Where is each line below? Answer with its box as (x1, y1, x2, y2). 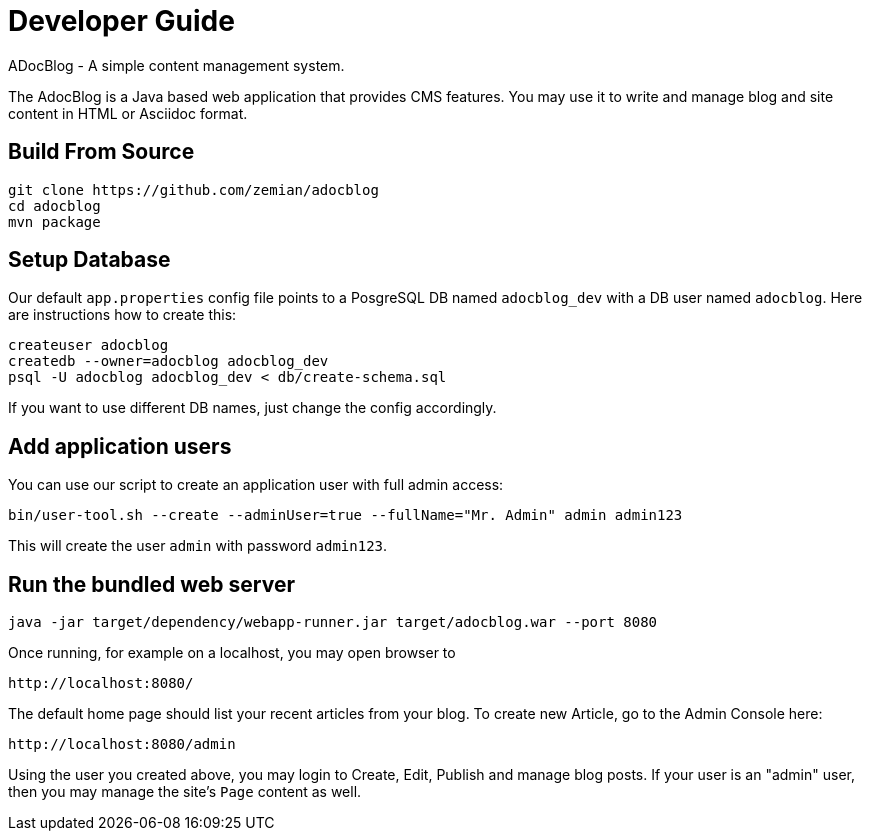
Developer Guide (8, 4, 235, 38)
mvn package (8, 213, 101, 230)
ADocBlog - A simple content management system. (8, 56, 345, 74)
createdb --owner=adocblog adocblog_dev (8, 353, 329, 370)
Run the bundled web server (8, 571, 295, 597)
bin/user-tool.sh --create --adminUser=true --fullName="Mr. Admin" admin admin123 (8, 507, 683, 524)
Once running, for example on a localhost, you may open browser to (8, 644, 456, 662)
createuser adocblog (8, 337, 169, 354)
